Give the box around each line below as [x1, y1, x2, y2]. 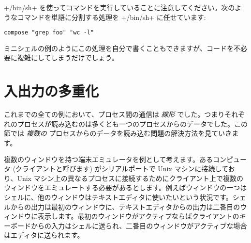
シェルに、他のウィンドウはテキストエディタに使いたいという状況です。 [4, 192, 233, 202]
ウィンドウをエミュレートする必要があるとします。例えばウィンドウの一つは [4, 182, 247, 193]
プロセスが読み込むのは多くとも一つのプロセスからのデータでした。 [17, 118, 234, 129]
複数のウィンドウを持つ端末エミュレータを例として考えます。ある [4, 154, 213, 164]
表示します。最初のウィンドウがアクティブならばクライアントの [37, 211, 239, 221]
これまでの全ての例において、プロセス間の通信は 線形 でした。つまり [4, 109, 225, 119]
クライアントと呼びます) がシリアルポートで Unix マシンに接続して [15, 163, 228, 174]
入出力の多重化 [4, 81, 99, 101]
